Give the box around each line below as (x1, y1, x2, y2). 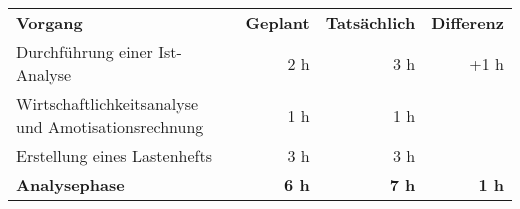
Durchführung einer (16, 40, 153, 63)
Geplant (245, 11, 310, 34)
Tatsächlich (325, 11, 416, 34)
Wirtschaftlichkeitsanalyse (16, 92, 199, 115)
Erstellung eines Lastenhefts (16, 144, 212, 167)
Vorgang (16, 11, 83, 34)
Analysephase (16, 173, 125, 196)
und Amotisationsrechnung (16, 115, 204, 138)
